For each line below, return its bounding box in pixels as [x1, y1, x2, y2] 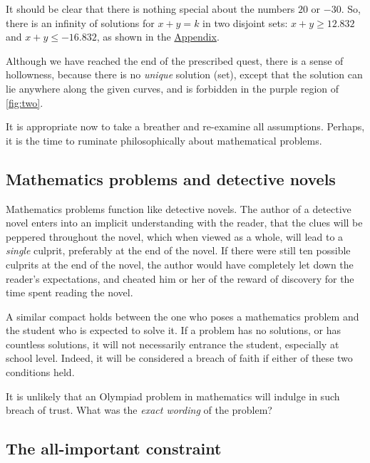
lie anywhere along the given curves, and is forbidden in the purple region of [6, 80, 339, 95]
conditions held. [6, 365, 75, 380]
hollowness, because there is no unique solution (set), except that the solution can [6, 67, 363, 82]
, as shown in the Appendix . [96, 29, 220, 44]
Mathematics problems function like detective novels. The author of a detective [6, 201, 351, 216]
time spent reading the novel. [6, 285, 133, 300]
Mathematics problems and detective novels [6, 167, 336, 189]
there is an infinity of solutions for [6, 15, 155, 30]
